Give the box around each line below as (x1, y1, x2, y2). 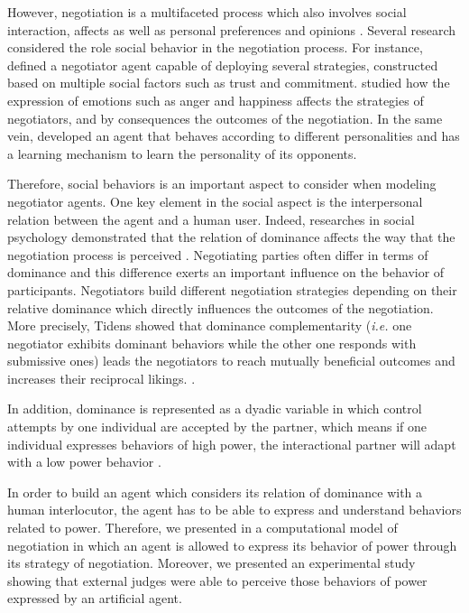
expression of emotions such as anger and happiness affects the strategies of (7, 90, 424, 109)
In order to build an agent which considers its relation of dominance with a (7, 482, 423, 501)
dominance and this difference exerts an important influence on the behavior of (7, 263, 445, 282)
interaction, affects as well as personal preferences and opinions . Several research (7, 20, 455, 39)
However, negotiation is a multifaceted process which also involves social (7, 3, 407, 21)
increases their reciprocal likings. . (7, 368, 196, 387)
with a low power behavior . (7, 452, 161, 471)
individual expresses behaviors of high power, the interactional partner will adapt (7, 434, 456, 453)
